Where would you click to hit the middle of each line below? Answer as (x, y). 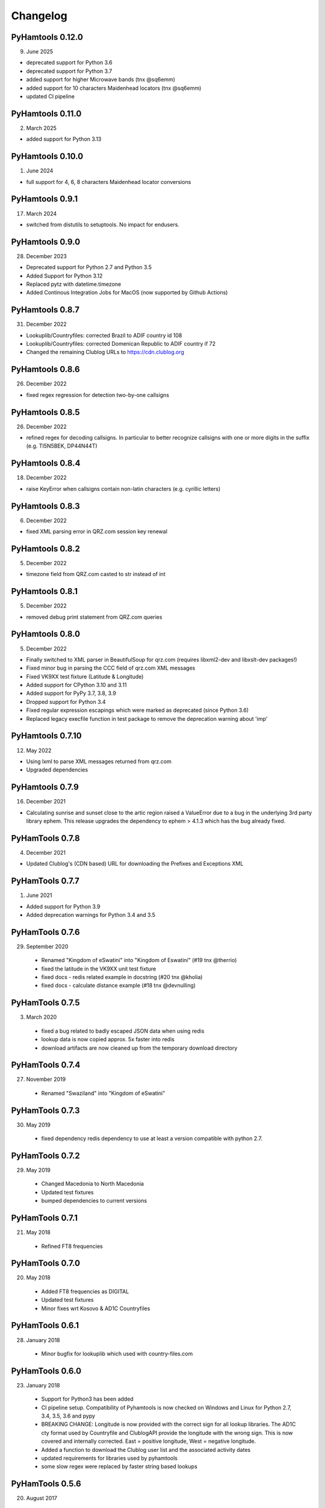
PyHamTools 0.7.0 (46, 1263)
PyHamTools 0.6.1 (45, 1326)
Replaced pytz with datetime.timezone (74, 284)
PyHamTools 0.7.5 (45, 1003)
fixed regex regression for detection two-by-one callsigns (98, 394)
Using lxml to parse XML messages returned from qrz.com (99, 761)
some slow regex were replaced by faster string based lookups (119, 1466)
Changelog (39, 16)
